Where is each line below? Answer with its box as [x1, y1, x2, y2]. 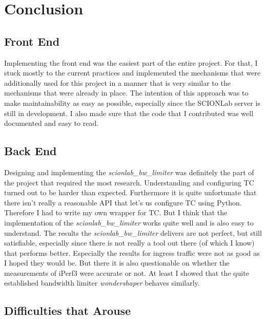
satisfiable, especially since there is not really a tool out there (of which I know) [4, 237, 255, 248]
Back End [4, 143, 57, 159]
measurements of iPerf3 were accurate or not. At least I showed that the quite [4, 267, 249, 278]
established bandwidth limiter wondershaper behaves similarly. [4, 277, 200, 288]
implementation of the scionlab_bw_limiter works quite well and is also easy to [4, 217, 254, 228]
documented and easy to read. [4, 118, 99, 128]
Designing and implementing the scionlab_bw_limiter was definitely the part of [4, 166, 254, 177]
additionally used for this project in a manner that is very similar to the [4, 77, 231, 88]
